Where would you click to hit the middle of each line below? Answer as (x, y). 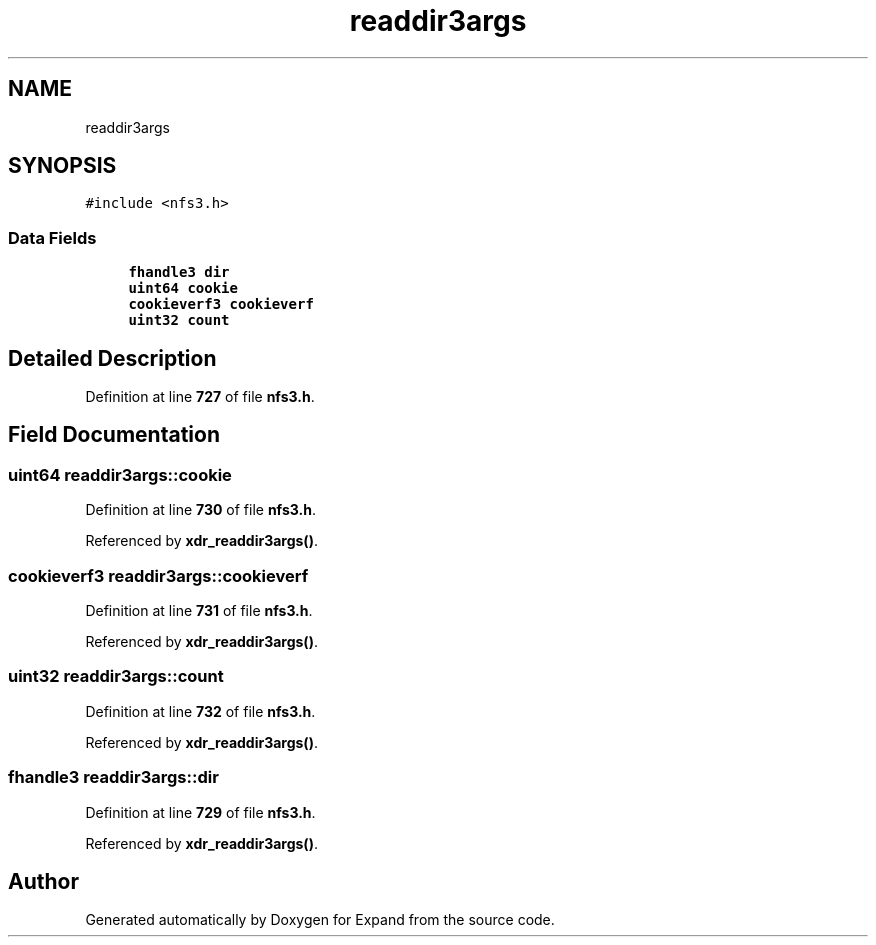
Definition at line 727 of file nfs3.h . (200, 397)
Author (43, 881)
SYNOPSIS (62, 166)
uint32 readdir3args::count (116, 676)
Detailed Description (112, 358)
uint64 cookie (183, 288)
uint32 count (179, 320)
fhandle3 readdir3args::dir (113, 777)
